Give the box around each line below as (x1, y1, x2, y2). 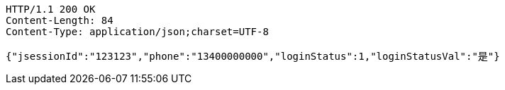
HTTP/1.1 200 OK (6, 4, 96, 15)
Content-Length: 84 (6, 15, 113, 26)
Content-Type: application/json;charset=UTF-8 (6, 26, 269, 37)
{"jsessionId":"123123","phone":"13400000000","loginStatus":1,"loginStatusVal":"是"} (6, 51, 500, 62)
